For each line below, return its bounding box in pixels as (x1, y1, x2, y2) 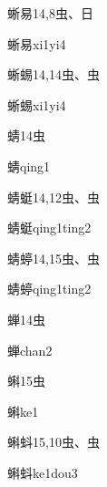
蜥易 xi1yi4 (7, 34, 66, 53)
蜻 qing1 (7, 156, 51, 175)
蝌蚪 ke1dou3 (7, 462, 78, 482)
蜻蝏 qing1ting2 (7, 279, 92, 298)
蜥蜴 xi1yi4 (7, 95, 66, 114)
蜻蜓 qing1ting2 (7, 218, 92, 237)
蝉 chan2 (7, 340, 53, 359)
